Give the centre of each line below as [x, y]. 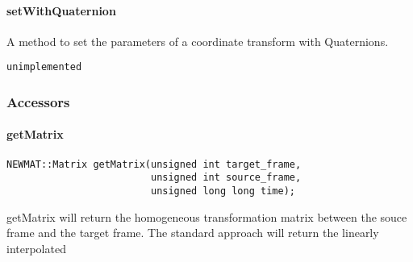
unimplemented [44, 67]
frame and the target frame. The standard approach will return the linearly [193, 233]
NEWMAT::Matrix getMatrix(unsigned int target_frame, [154, 164]
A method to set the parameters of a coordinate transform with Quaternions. [198, 41]
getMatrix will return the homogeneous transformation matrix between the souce [207, 216]
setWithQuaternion [61, 10]
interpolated [36, 248]
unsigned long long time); [223, 191]
